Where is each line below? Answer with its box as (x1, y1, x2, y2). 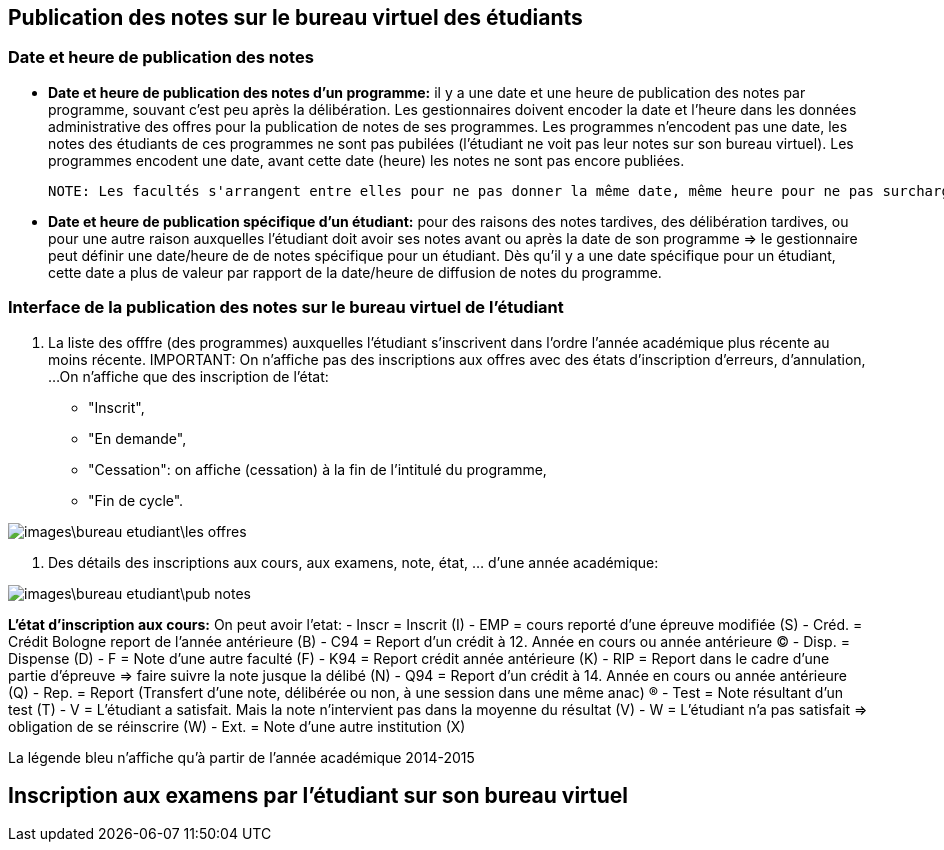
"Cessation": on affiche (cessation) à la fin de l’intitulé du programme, (88, 460, 547, 478)
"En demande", (88, 429, 187, 447)
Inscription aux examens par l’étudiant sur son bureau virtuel (8, 782, 629, 808)
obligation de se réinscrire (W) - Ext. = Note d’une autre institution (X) (8, 717, 466, 735)
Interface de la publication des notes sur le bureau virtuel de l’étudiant (8, 297, 564, 318)
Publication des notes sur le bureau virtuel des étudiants (8, 5, 583, 30)
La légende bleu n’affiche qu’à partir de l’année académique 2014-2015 (8, 748, 475, 766)
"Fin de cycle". (88, 491, 184, 509)
